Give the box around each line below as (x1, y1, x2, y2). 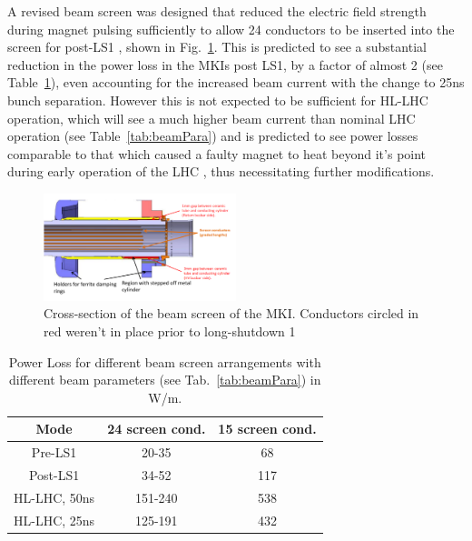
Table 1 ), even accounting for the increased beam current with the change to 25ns (7, 73, 465, 92)
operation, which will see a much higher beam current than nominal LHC (7, 108, 416, 127)
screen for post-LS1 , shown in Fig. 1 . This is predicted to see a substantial (7, 37, 427, 56)
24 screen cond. (107, 419, 206, 438)
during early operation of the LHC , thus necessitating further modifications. (7, 162, 435, 181)
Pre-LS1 (31, 443, 77, 462)
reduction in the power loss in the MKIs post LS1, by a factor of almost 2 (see (7, 55, 443, 74)
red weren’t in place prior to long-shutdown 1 (44, 321, 296, 340)
